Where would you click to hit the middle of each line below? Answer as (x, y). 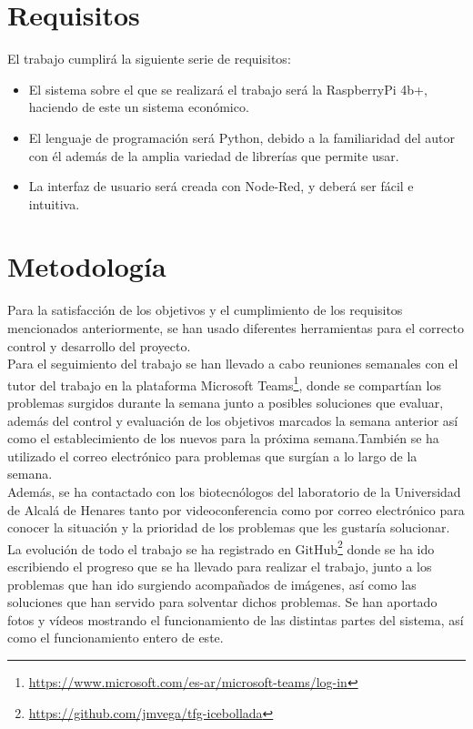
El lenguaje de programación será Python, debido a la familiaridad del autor (242, 137)
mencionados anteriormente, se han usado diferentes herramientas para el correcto (236, 328)
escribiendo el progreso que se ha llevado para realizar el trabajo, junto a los (220, 567)
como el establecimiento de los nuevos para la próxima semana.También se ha (223, 438)
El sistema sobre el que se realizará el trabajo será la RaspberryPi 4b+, (228, 89)
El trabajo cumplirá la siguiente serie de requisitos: (149, 59)
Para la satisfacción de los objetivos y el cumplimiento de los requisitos (205, 310)
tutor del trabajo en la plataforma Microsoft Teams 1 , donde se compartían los (224, 383)
